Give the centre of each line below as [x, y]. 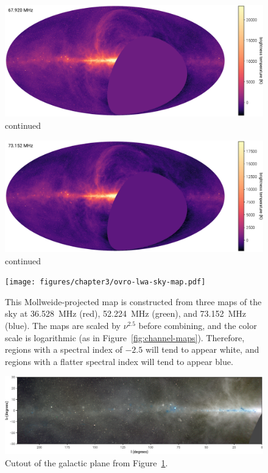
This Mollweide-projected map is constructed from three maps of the [133, 301]
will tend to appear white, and [202, 349]
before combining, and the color [198, 326]
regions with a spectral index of [64, 349]
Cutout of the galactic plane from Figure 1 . [86, 462]
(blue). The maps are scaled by [63, 326]
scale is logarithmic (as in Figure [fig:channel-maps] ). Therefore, [125, 337]
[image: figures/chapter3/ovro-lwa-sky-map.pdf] [105, 282]
